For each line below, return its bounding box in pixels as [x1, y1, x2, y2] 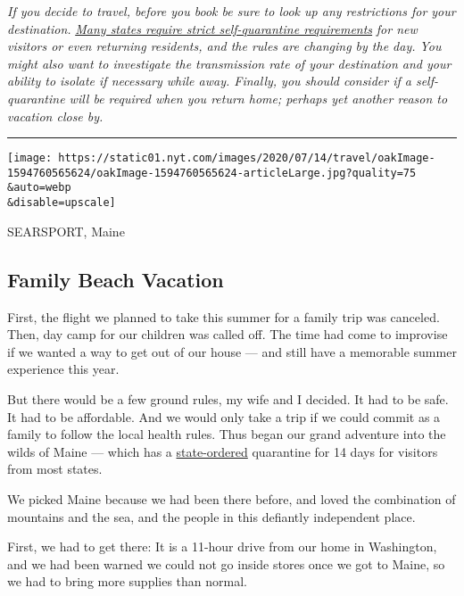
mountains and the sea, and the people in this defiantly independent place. [7, 507, 416, 526]
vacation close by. [7, 106, 104, 125]
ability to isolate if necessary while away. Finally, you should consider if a [7, 71, 411, 90]
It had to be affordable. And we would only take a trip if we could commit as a [7, 407, 441, 426]
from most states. [7, 459, 103, 478]
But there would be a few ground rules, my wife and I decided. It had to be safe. [7, 389, 449, 408]
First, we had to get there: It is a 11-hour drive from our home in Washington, [7, 537, 437, 556]
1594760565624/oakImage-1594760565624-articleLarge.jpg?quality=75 [7, 166, 417, 179]
